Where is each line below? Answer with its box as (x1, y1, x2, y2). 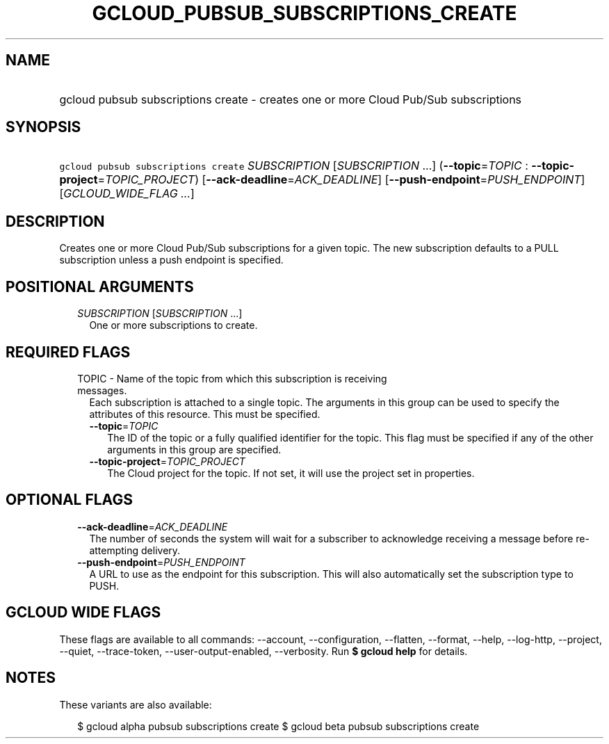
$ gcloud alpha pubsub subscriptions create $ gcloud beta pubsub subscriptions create (77, 720, 480, 732)
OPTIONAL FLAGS (6, 491, 133, 509)
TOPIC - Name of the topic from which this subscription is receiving (77, 372, 387, 385)
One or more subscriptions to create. (89, 319, 258, 332)
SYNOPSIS (6, 118, 81, 136)
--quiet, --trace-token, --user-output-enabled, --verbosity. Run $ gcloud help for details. (59, 645, 468, 657)
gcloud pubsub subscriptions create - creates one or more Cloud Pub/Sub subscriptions (59, 92, 522, 106)
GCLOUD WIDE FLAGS (6, 604, 161, 622)
